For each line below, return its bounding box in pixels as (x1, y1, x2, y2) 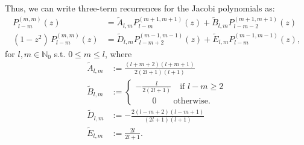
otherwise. (173, 96, 211, 105)
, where (104, 47, 132, 60)
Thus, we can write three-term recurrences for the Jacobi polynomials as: (5, 2, 275, 14)
